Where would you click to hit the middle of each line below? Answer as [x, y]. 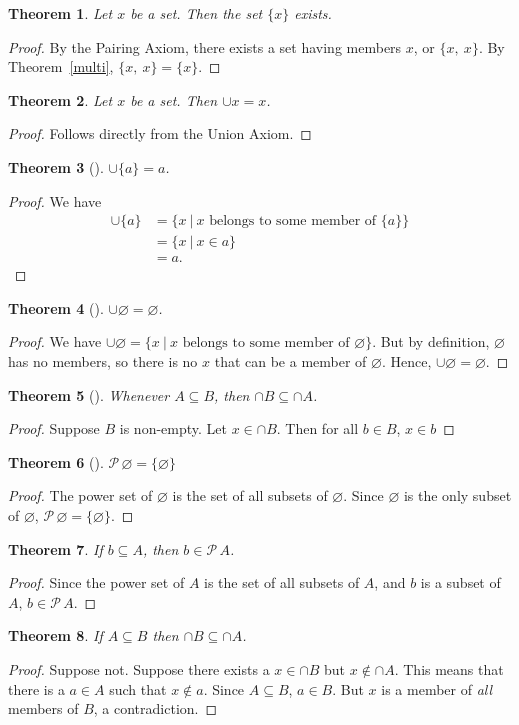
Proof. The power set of [80, 495]
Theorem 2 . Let [60, 99]
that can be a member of [290, 361]
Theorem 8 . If [55, 635]
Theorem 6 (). [56, 461]
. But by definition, [431, 341]
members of [43, 708]
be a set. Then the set [196, 13]
